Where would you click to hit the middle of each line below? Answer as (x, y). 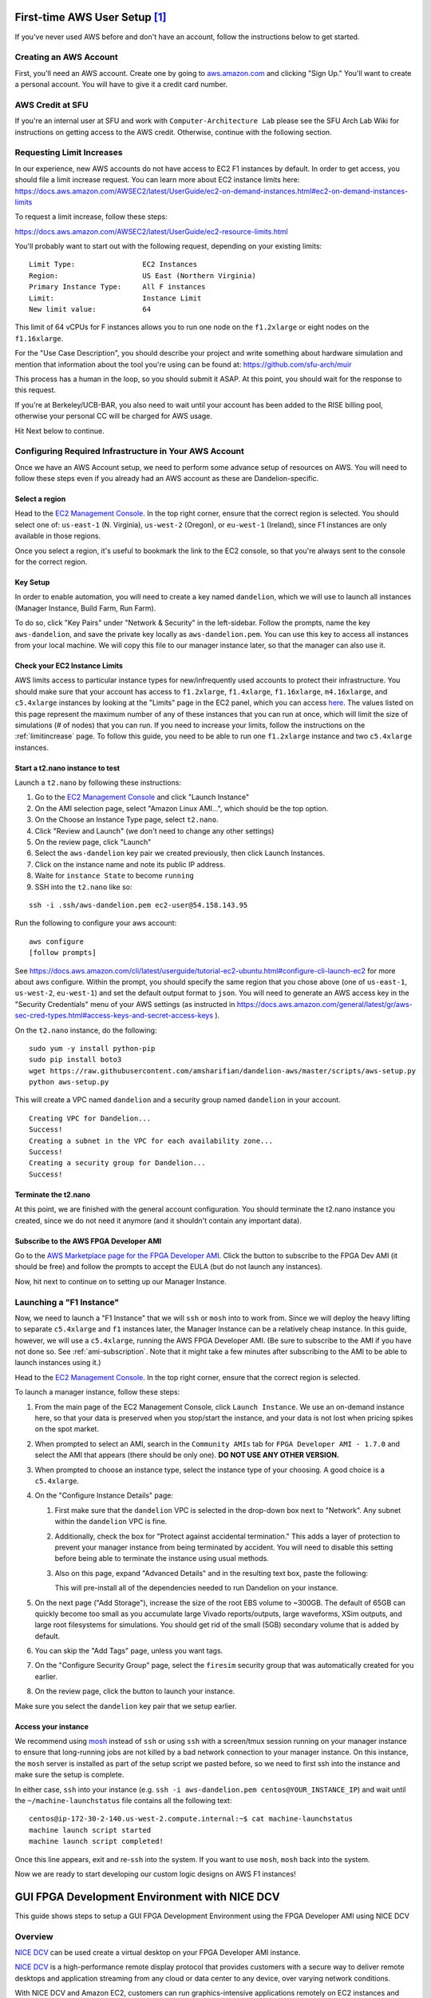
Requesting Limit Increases (69, 153)
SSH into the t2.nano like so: (83, 886)
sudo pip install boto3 (75, 1060)
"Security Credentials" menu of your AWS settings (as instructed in (125, 1004)
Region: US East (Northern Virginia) (143, 275)
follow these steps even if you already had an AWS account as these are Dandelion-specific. (167, 479)
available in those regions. (58, 536)
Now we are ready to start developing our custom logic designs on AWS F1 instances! (155, 1873)
